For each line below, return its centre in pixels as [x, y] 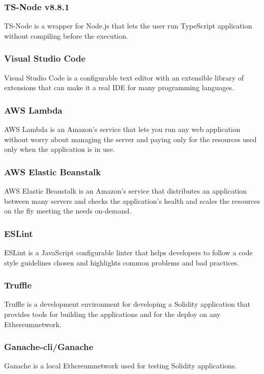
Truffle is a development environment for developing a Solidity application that [127, 304]
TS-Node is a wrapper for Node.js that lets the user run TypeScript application [128, 26]
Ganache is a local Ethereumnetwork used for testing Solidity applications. [121, 366]
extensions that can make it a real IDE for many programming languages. [119, 87]
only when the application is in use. [60, 149]
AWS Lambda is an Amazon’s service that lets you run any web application [122, 129]
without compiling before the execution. [66, 35]
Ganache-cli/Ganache [49, 347]
